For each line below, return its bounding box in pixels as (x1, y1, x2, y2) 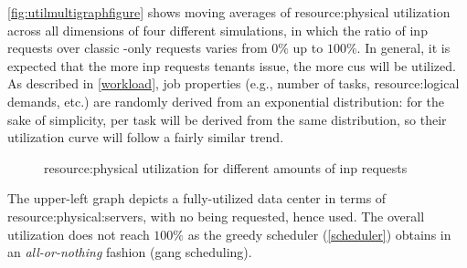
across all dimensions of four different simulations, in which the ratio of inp (7, 20, 428, 39)
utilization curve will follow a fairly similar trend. (7, 128, 284, 147)
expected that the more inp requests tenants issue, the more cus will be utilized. (7, 56, 456, 75)
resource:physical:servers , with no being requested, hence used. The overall (7, 206, 425, 225)
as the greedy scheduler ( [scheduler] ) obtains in (187, 224, 451, 243)
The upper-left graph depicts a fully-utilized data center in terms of (7, 189, 387, 208)
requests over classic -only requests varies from (7, 38, 268, 57)
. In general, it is (356, 38, 451, 57)
